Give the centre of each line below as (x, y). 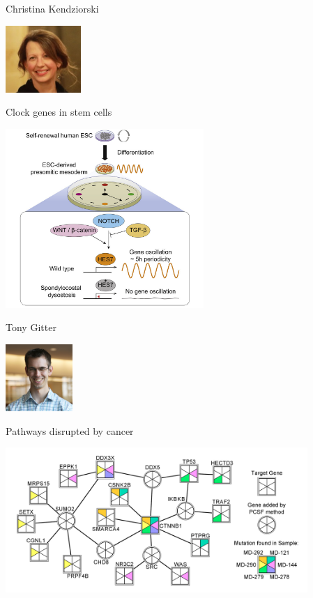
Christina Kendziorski (52, 8)
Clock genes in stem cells (59, 112)
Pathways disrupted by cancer (70, 430)
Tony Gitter (31, 327)
